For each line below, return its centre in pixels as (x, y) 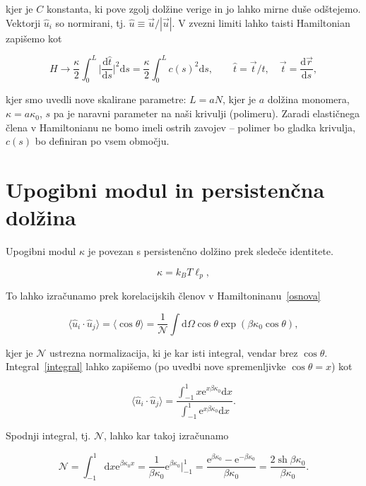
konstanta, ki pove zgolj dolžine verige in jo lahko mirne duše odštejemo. (203, 8)
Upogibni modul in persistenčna (165, 190)
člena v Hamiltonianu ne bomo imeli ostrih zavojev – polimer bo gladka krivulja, (181, 127)
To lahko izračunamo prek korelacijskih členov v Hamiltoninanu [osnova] (163, 296)
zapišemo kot (34, 38)
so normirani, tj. (90, 22)
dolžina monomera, (308, 99)
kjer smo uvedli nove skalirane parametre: (96, 99)
